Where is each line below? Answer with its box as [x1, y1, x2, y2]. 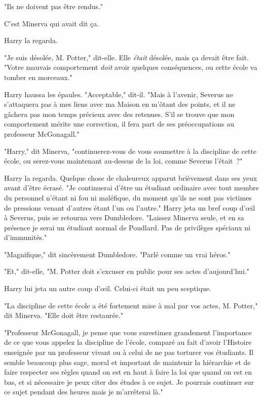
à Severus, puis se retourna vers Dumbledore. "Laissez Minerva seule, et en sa [4, 212, 244, 223]
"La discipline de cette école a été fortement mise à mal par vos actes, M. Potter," [4, 300, 258, 310]
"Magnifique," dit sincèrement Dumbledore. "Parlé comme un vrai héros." [4, 249, 231, 259]
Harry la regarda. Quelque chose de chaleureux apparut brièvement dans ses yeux [4, 172, 257, 183]
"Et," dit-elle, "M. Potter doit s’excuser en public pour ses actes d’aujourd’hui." [4, 266, 249, 276]
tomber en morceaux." [4, 71, 72, 82]
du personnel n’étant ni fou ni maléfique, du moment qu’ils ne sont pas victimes [4, 192, 252, 203]
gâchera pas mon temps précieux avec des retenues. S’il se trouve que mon [4, 108, 235, 119]
